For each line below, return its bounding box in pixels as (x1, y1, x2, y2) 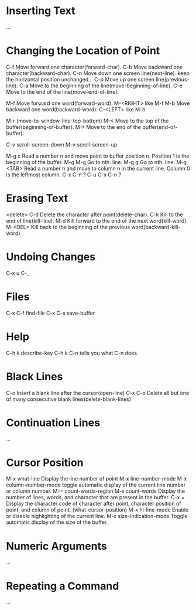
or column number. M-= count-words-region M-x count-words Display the (6, 488, 185, 495)
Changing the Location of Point (6, 44, 160, 57)
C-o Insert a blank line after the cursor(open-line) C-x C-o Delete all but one (6, 389, 190, 396)
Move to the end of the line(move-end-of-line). (6, 88, 119, 95)
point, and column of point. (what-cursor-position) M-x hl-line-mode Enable (6, 506, 189, 513)
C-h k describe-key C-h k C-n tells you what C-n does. (6, 349, 139, 356)
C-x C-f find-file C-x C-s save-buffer (6, 309, 95, 316)
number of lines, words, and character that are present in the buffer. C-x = (6, 494, 185, 501)
